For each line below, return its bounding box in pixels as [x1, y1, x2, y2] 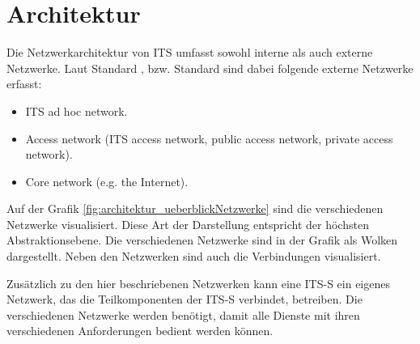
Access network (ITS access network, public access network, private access [25, 130, 393, 147]
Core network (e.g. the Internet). [25, 172, 189, 189]
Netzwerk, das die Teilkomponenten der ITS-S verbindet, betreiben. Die [6, 291, 363, 308]
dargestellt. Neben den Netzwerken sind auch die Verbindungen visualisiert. [6, 248, 381, 265]
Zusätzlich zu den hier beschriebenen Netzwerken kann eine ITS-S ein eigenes [6, 274, 390, 291]
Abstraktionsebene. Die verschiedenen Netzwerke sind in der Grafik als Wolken [6, 231, 398, 248]
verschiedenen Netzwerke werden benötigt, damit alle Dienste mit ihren [6, 306, 360, 323]
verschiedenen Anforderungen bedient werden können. [6, 322, 274, 339]
